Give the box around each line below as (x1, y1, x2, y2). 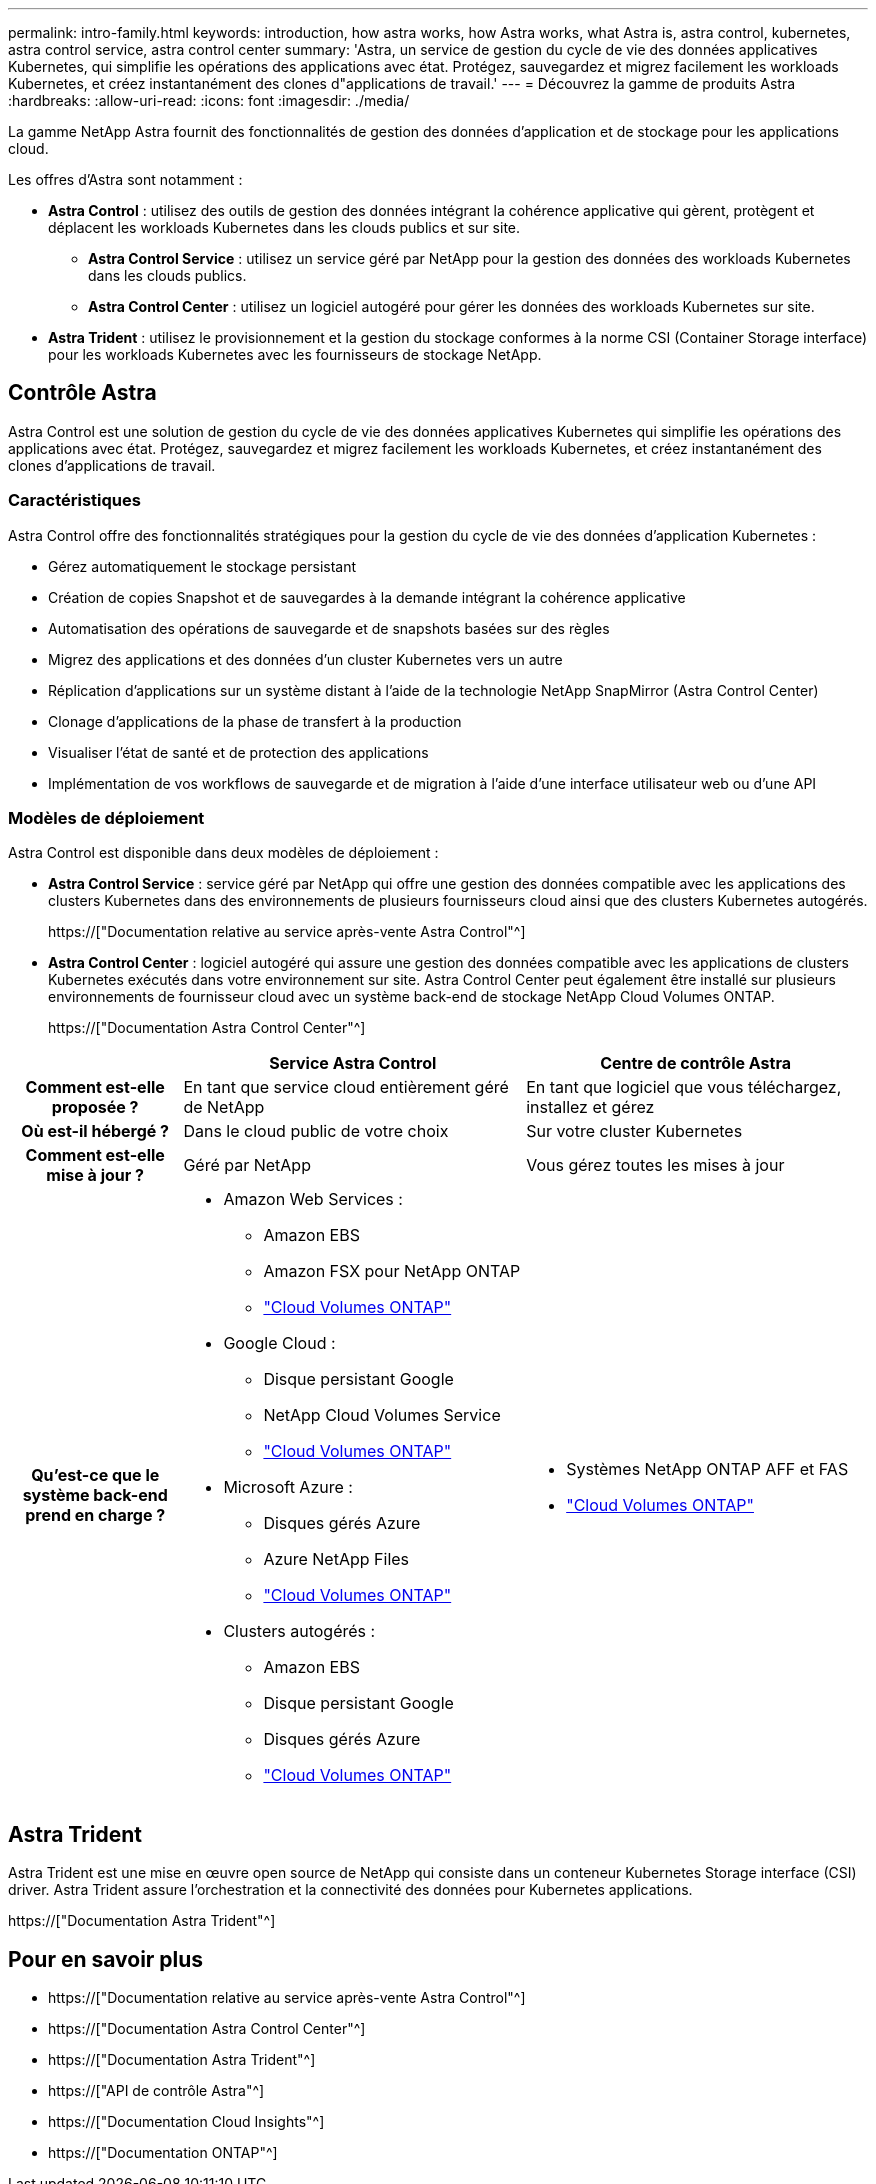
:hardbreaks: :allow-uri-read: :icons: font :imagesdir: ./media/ (8, 92, 410, 109)
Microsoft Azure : (223, 1477, 353, 1498)
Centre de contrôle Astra (600, 1053, 792, 1074)
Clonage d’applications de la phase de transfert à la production (48, 712, 462, 730)
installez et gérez (526, 1097, 655, 1118)
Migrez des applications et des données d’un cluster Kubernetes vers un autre (48, 650, 563, 668)
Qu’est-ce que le (31, 1465, 160, 1486)
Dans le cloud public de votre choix (183, 1121, 449, 1142)
